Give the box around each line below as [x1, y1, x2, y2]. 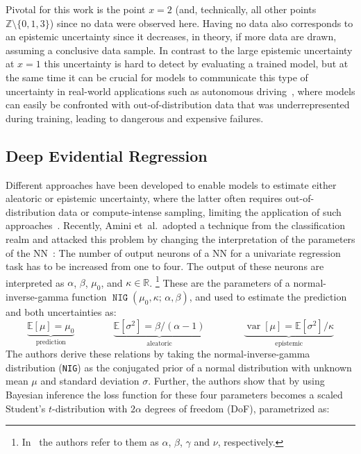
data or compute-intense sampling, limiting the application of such [58, 204, 342, 219]
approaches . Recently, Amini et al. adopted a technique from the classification [6, 218, 345, 233]
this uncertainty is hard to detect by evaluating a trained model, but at [44, 56, 349, 71]
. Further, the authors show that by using [148, 373, 325, 388]
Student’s [6, 401, 46, 415]
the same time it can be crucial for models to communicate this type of [6, 69, 308, 84]
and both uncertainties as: [6, 305, 117, 319]
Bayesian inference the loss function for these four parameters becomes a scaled [6, 387, 343, 402]
